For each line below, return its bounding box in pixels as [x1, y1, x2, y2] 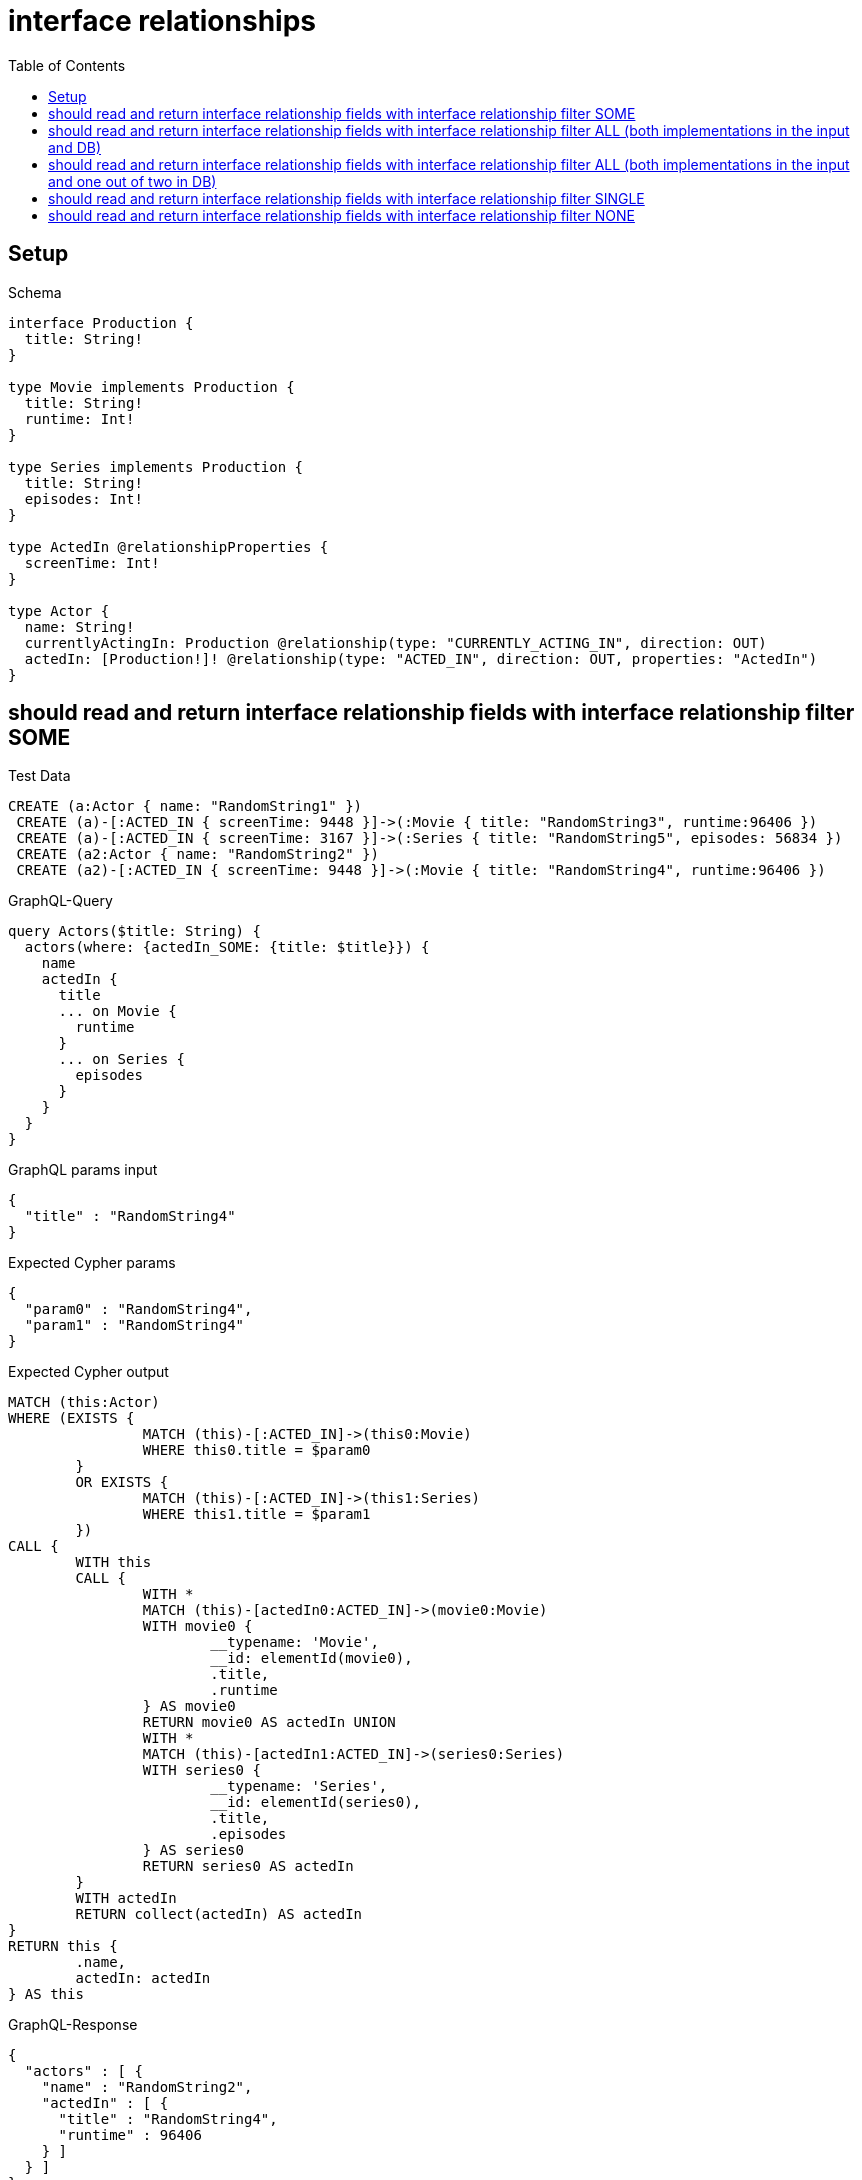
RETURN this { [8, 1938, 118, 1955]
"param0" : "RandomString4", [24, 1301, 253, 1318]
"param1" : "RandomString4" [24, 1317, 245, 1334]
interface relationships [8, 4, 316, 38]
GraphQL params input [8, 1161, 158, 1179]
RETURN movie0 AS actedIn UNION [142, 1714, 396, 1731]
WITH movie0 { [142, 1618, 253, 1635]
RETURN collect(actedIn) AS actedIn [75, 1906, 363, 1923]
